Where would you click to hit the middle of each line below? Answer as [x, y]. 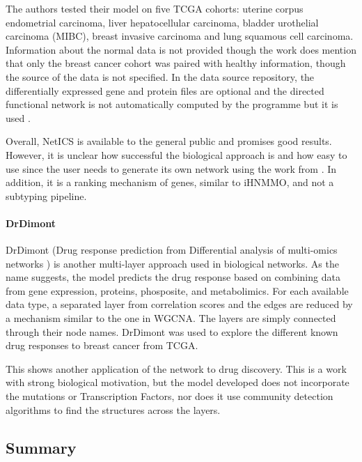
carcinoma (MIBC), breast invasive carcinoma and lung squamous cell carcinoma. [180, 36]
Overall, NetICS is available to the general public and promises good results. [169, 141]
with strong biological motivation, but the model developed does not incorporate [178, 382]
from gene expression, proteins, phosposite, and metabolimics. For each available [177, 290]
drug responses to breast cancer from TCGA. [102, 345]
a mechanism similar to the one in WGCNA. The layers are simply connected [171, 318]
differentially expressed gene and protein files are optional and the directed [165, 90]
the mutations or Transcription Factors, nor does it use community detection [170, 396]
